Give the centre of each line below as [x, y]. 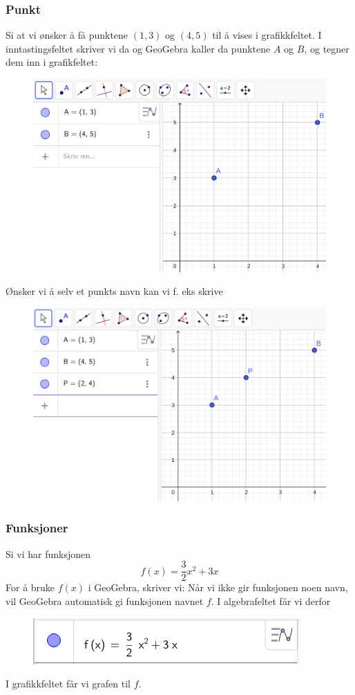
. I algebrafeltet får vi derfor [271, 601]
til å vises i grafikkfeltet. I [267, 35]
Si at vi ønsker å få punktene [67, 35]
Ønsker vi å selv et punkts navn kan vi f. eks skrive [114, 291]
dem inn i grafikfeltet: [52, 62]
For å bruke [30, 587]
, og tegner [327, 48]
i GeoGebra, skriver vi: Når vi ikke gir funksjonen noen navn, [218, 587]
